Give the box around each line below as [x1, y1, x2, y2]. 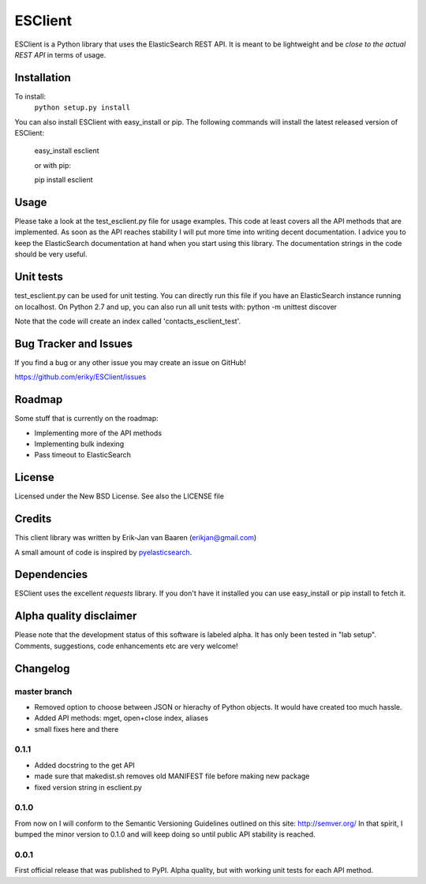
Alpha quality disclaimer [14, 610, 137, 623]
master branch [14, 686, 73, 697]
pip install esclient [34, 175, 94, 185]
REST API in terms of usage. [14, 50, 106, 59]
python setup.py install [34, 103, 130, 112]
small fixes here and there [34, 724, 119, 733]
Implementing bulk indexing [34, 438, 125, 449]
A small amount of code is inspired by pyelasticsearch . [14, 547, 192, 557]
